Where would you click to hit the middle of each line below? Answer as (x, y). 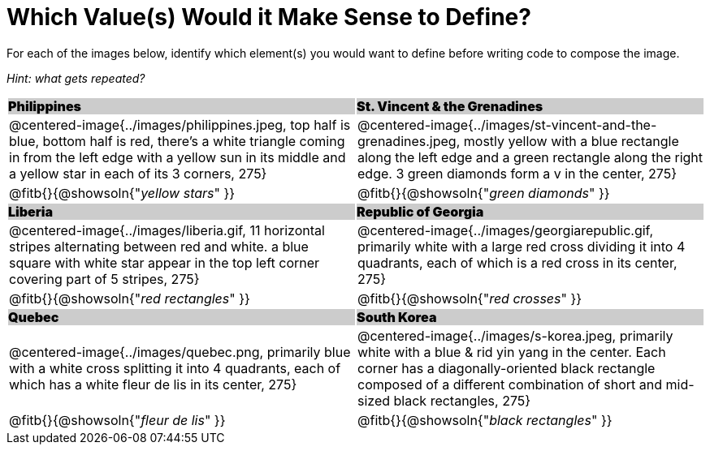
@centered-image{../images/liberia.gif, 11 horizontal (167, 230)
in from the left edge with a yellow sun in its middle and (177, 157)
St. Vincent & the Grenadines (450, 106)
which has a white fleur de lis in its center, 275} (153, 384)
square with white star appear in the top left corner (165, 262)
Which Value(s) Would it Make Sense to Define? (269, 17)
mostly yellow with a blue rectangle (571, 141)
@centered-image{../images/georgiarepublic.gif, (506, 230)
